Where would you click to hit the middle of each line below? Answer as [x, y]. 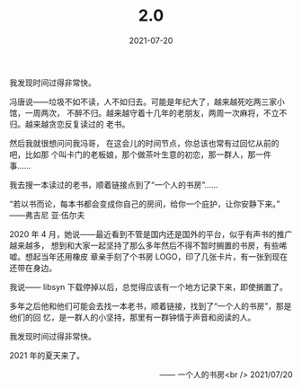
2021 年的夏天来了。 [47, 355]
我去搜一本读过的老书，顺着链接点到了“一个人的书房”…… [114, 184]
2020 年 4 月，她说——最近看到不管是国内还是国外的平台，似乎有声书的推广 [151, 234]
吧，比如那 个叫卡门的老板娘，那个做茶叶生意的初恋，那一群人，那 [133, 154]
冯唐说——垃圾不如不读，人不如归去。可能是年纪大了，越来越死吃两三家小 [147, 101]
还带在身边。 [33, 268]
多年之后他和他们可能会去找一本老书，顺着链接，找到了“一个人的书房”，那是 [151, 305]
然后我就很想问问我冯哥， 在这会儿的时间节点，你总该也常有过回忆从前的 [144, 143]
